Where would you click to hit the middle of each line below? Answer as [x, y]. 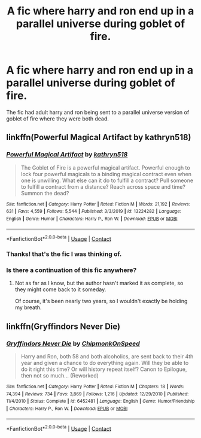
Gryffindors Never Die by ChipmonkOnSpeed [73, 343]
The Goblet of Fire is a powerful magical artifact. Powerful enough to [105, 167]
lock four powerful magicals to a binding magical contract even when [106, 174]
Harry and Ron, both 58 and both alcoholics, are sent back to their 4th [107, 357]
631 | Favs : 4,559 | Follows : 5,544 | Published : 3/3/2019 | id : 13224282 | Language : [94, 212]
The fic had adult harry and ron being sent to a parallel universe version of [98, 112]
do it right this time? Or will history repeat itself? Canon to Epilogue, [104, 369]
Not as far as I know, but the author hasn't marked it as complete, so [99, 283]
